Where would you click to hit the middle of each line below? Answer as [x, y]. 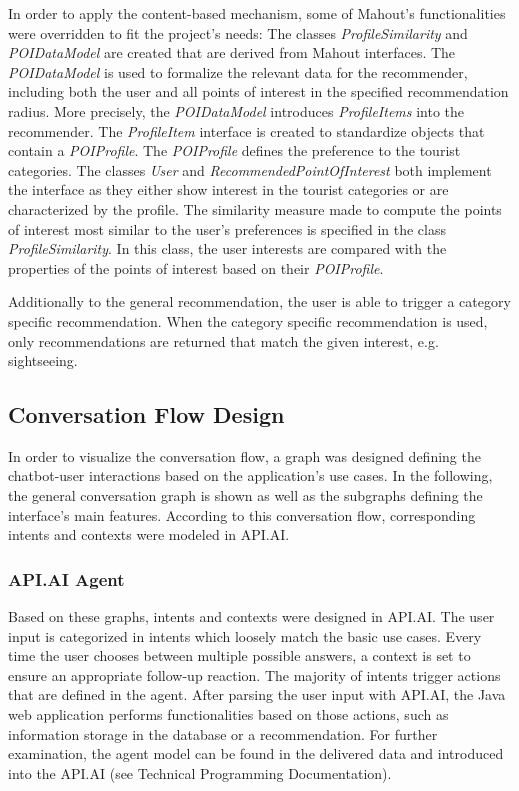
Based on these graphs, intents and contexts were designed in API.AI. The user [251, 616]
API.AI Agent [66, 578]
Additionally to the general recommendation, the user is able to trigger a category [259, 301]
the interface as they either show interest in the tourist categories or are [228, 189]
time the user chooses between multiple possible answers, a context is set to [239, 655]
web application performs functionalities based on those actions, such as [228, 714]
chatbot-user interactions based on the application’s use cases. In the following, [250, 475]
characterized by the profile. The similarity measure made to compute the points [255, 208]
